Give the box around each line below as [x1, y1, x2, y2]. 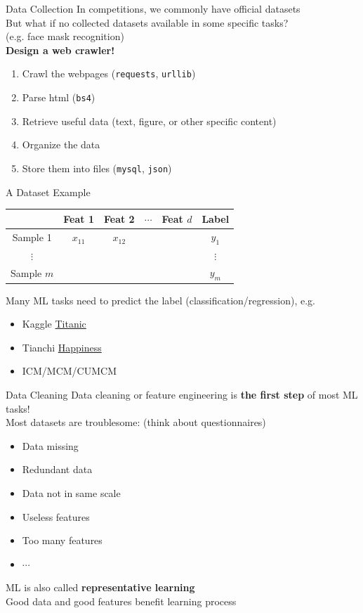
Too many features [22, 533, 103, 548]
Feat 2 [103, 211, 135, 226]
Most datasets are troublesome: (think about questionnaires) [6, 415, 266, 430]
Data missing [22, 438, 79, 453]
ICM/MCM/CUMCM [22, 363, 117, 378]
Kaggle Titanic [22, 316, 86, 331]
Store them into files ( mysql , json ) [22, 160, 172, 175]
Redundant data [22, 462, 93, 477]
